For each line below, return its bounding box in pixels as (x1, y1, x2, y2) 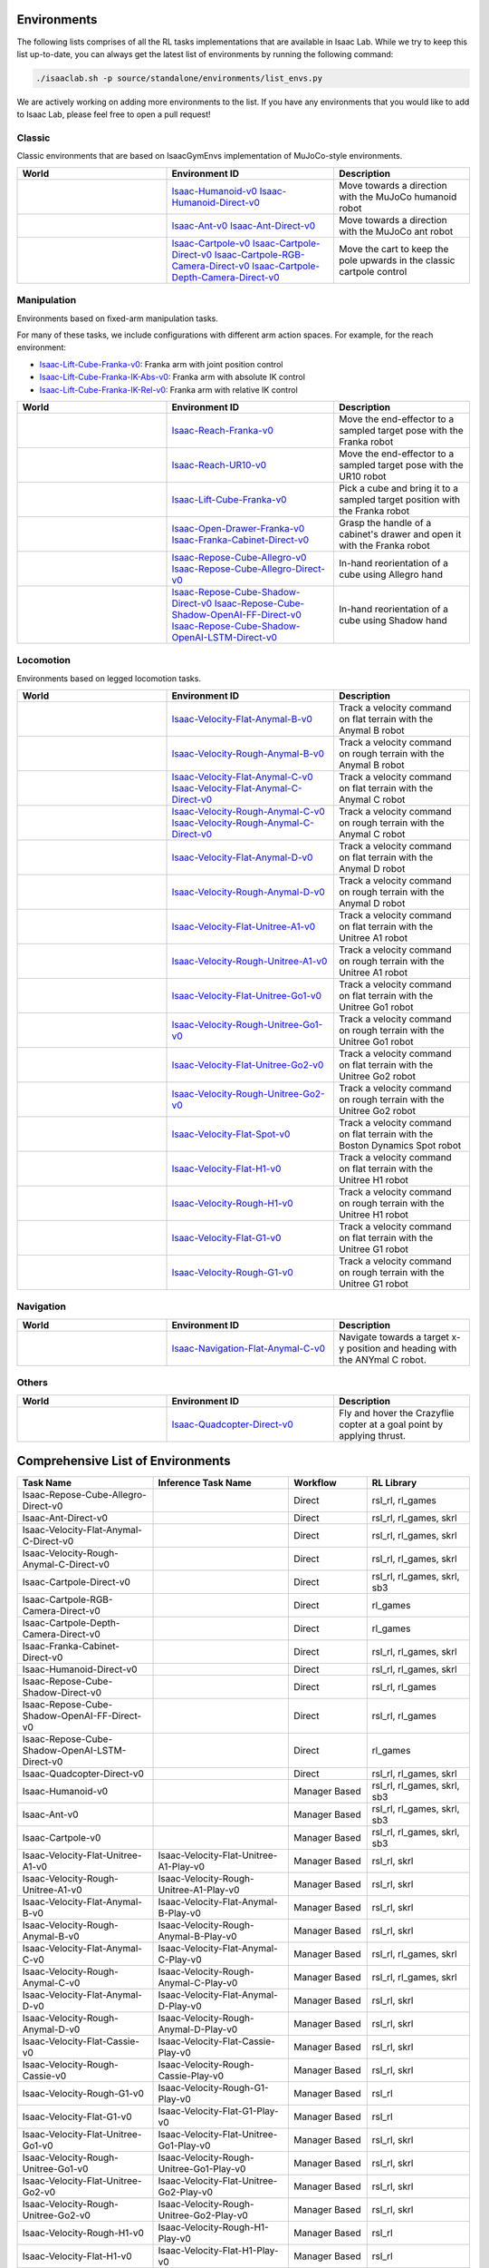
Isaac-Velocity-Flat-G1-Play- (158, 2105, 280, 2117)
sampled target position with (339, 493, 461, 505)
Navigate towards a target (339, 1330, 450, 1343)
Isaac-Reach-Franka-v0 (171, 424, 273, 436)
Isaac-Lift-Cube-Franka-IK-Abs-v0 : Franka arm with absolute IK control (39, 372, 305, 383)
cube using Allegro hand (339, 568, 444, 581)
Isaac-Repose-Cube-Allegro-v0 (171, 551, 307, 563)
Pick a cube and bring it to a (339, 482, 459, 494)
